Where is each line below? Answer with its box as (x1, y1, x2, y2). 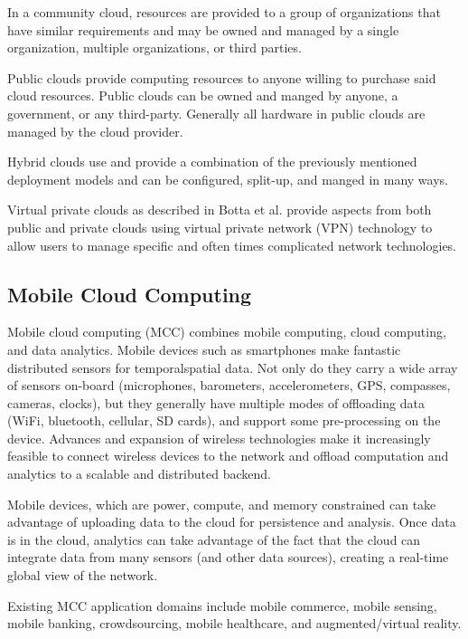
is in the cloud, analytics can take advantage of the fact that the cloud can (7, 529, 421, 548)
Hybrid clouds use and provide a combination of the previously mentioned (7, 152, 417, 171)
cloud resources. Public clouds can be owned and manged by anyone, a (7, 86, 398, 105)
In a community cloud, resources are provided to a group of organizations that (7, 3, 441, 21)
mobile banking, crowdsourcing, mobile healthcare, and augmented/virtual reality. (7, 614, 462, 633)
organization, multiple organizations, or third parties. (7, 38, 302, 57)
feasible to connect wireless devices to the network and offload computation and (7, 446, 449, 465)
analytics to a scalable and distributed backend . (7, 464, 271, 483)
